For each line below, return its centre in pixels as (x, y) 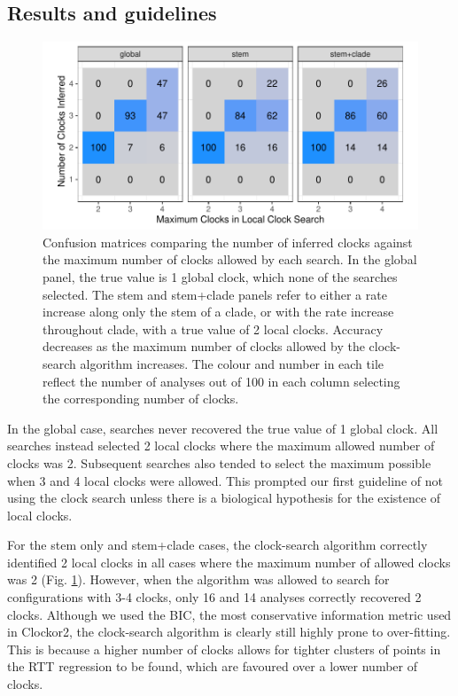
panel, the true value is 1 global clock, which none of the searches (220, 276)
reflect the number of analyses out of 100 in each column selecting (221, 381)
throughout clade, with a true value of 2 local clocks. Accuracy (213, 328)
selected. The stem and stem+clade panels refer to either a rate (215, 294)
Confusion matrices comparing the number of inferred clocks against (228, 242)
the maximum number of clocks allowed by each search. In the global (230, 259)
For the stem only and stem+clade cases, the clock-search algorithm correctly (217, 545)
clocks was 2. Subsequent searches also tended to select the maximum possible (219, 462)
